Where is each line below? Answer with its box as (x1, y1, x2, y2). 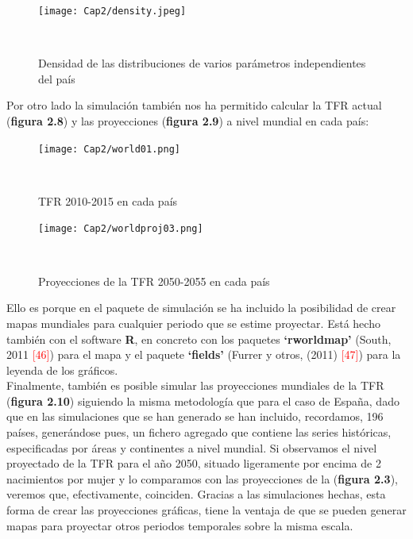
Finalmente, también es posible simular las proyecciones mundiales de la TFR (6, 377, 384, 394)
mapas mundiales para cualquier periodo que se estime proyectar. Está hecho (6, 314, 380, 331)
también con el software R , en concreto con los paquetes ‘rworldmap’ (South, (6, 330, 392, 347)
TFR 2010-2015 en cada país (38, 192, 178, 209)
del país (38, 70, 75, 87)
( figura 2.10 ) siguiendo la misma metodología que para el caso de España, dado (6, 392, 399, 409)
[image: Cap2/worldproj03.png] (38, 223, 203, 235)
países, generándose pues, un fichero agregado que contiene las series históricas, (6, 424, 392, 441)
